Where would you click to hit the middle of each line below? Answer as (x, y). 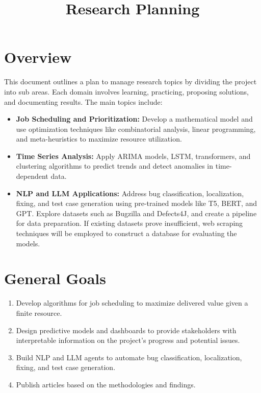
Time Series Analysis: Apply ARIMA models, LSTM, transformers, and (133, 156)
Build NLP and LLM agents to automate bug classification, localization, (129, 357)
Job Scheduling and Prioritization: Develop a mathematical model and (134, 119)
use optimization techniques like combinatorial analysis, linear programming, (136, 129)
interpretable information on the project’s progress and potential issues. (128, 340)
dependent (32, 176)
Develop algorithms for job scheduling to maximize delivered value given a (132, 303)
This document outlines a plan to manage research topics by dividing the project (130, 82)
